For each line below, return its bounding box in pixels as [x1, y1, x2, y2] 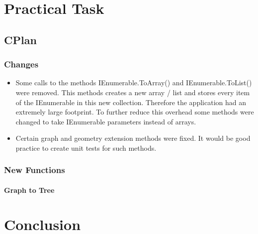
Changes [4, 58, 39, 70]
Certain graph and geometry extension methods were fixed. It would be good [15, 133, 251, 143]
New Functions [4, 164, 65, 176]
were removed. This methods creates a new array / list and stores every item [15, 87, 250, 97]
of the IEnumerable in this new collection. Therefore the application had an [15, 97, 246, 107]
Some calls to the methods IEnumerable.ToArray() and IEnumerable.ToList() [15, 77, 252, 88]
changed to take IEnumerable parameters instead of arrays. [15, 116, 196, 126]
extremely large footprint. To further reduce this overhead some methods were [15, 107, 254, 117]
